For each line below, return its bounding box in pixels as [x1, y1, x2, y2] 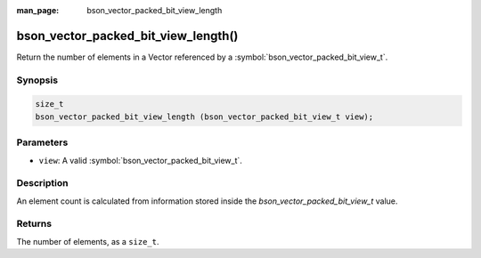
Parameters [16, 136, 69, 149]
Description [16, 177, 69, 189]
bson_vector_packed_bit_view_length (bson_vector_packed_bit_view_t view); [35, 111, 374, 122]
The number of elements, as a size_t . [16, 236, 159, 246]
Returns [16, 218, 53, 230]
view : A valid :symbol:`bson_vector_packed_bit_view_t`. [38, 155, 242, 165]
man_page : [16, 5, 60, 15]
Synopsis [16, 74, 58, 86]
